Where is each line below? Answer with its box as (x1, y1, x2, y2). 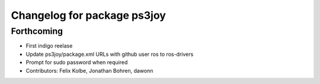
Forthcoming (11, 26, 63, 36)
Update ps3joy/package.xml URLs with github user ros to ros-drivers (25, 51, 194, 58)
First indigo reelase (25, 42, 73, 49)
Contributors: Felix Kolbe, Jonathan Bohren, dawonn (25, 67, 153, 74)
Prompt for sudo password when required (25, 59, 128, 66)
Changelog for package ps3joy (11, 9, 166, 22)
